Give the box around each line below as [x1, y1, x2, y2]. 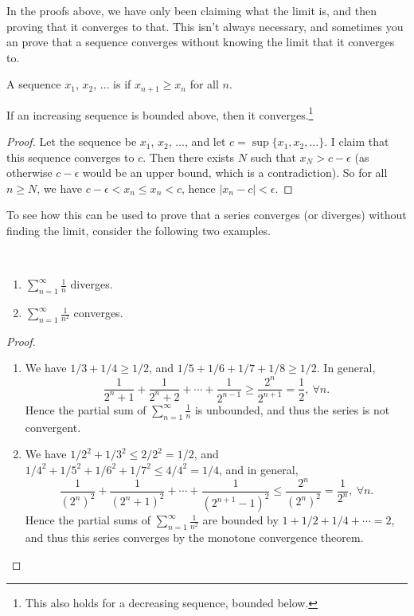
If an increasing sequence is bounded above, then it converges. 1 [6, 104, 314, 123]
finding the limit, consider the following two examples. [6, 222, 271, 239]
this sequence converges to [6, 148, 135, 165]
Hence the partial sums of [25, 512, 151, 528]
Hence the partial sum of [25, 401, 146, 418]
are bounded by [202, 512, 279, 528]
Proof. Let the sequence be [6, 133, 137, 150]
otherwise [6, 164, 53, 181]
